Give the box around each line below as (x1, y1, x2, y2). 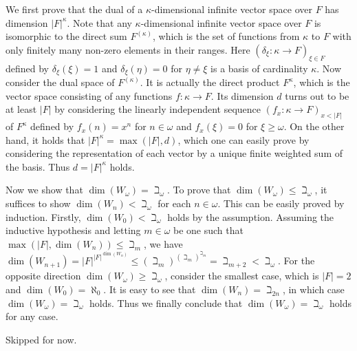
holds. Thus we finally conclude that (89, 295, 243, 310)
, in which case (282, 282, 345, 297)
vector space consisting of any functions (6, 88, 173, 103)
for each (158, 196, 191, 211)
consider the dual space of (6, 75, 115, 89)
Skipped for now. (6, 332, 77, 346)
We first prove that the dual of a (6, 2, 143, 16)
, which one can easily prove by (177, 132, 310, 147)
